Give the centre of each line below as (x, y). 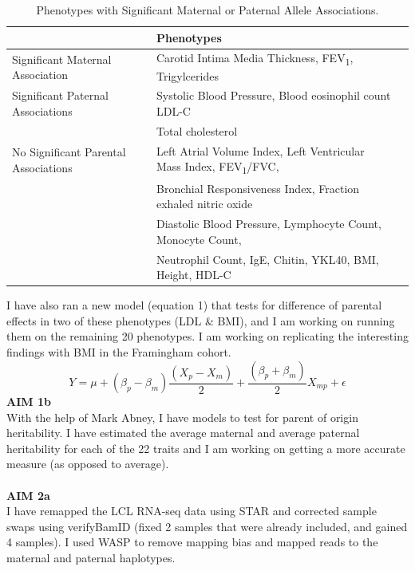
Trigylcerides (187, 75)
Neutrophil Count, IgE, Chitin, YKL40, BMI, (267, 259)
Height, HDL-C (194, 275)
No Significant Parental (69, 151)
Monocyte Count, (199, 239)
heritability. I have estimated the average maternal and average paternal (183, 433)
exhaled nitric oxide (204, 204)
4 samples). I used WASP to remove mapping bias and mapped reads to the (192, 542)
